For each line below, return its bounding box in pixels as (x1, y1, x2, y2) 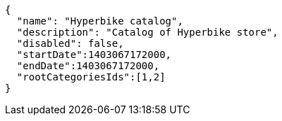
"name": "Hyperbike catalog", (16, 15, 183, 27)
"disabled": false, (16, 38, 124, 49)
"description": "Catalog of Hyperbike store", (16, 27, 278, 38)
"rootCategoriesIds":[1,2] (16, 71, 166, 83)
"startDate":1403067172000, (16, 49, 172, 60)
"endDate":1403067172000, (16, 60, 160, 71)
